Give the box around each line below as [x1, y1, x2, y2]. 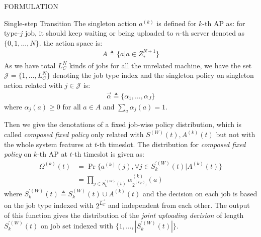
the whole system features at [4, 139, 93, 149]
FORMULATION [4, 1, 58, 11]
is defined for [156, 18, 197, 28]
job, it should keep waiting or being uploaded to [25, 28, 173, 38]
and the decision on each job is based [143, 188, 257, 198]
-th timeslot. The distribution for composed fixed [97, 139, 246, 149]
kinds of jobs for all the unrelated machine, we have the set [69, 60, 252, 70]
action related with [4, 79, 62, 90]
